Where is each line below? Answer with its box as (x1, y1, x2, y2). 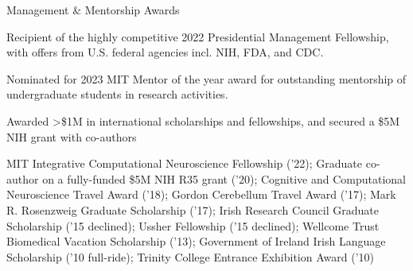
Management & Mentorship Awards (6, 2, 180, 17)
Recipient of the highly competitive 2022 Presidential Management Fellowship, (6, 28, 389, 45)
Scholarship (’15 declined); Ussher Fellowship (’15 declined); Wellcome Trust (6, 217, 380, 234)
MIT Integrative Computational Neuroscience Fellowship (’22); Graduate (6, 155, 363, 172)
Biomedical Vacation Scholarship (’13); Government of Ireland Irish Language (6, 233, 386, 250)
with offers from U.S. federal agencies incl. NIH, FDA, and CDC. (6, 44, 324, 60)
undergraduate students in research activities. (6, 86, 228, 103)
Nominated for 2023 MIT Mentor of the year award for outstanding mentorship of (6, 70, 407, 87)
